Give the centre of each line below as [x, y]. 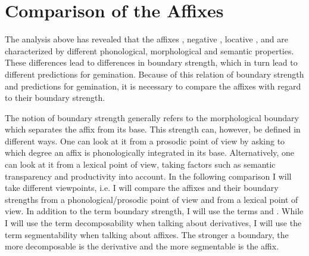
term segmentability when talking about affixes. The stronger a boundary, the [147, 234]
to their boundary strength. [55, 98]
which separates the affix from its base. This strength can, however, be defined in [153, 129]
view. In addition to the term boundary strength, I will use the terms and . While [154, 211]
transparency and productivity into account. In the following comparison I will [148, 176]
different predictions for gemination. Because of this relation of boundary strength [154, 74]
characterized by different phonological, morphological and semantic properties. [149, 50]
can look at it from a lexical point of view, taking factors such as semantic [140, 164]
